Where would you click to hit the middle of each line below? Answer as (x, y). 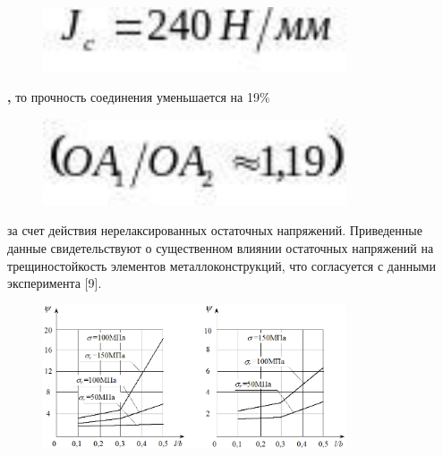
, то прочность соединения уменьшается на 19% (139, 97)
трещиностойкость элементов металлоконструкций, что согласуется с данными (221, 265)
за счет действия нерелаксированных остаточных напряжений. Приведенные (215, 230)
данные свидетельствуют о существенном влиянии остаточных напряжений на (221, 247)
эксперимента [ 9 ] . (55, 283)
